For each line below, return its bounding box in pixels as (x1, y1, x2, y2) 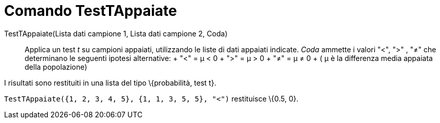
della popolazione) (25, 62, 87, 71)
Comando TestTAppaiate (4, 2, 177, 19)
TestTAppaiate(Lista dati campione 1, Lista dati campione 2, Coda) (4, 29, 228, 38)
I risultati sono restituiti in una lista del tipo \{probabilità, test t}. (4, 78, 216, 87)
